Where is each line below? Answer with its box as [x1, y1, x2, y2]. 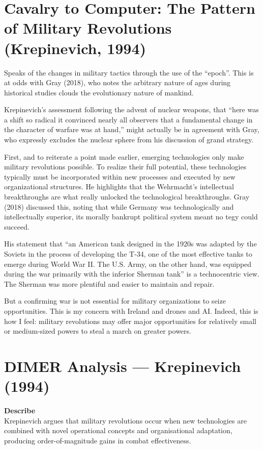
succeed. [4, 221, 30, 232]
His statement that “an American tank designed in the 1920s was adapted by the [4, 238, 257, 249]
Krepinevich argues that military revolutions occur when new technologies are [4, 415, 247, 426]
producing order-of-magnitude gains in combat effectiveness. [4, 435, 191, 445]
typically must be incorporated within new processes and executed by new [4, 171, 236, 182]
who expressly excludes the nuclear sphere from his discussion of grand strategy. [4, 134, 254, 145]
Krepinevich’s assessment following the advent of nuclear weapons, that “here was [4, 104, 259, 115]
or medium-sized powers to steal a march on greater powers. [4, 326, 191, 336]
